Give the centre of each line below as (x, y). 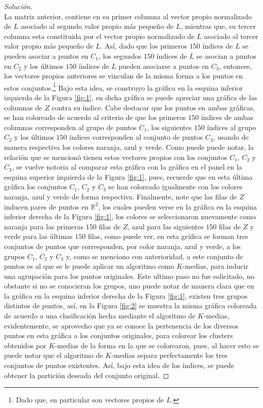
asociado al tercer (231, 36)
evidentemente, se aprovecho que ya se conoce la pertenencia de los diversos (121, 325)
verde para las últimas (38, 236)
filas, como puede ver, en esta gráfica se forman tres (168, 236)
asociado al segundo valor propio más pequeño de (97, 26)
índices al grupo (232, 127)
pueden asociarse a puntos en (164, 66)
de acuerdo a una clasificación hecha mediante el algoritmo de (100, 316)
